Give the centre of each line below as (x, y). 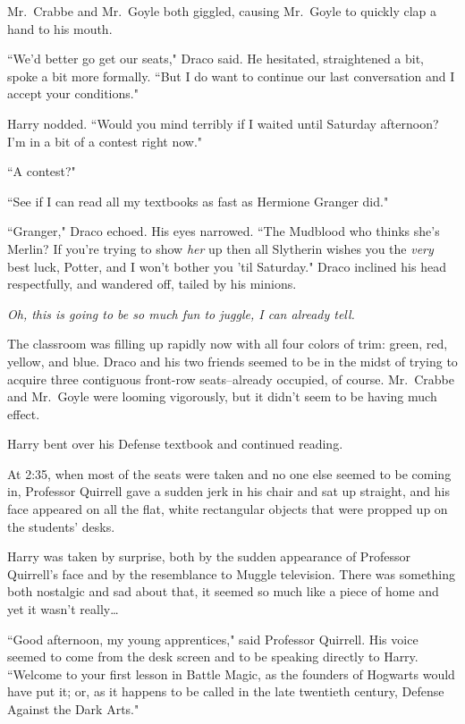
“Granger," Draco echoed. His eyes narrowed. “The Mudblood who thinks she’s (224, 231)
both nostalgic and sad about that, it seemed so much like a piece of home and (223, 591)
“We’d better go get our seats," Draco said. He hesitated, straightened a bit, (216, 59)
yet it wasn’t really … (63, 609)
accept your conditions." (73, 93)
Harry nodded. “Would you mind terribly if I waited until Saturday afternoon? (223, 123)
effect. (24, 413)
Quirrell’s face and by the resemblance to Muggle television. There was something (232, 573)
